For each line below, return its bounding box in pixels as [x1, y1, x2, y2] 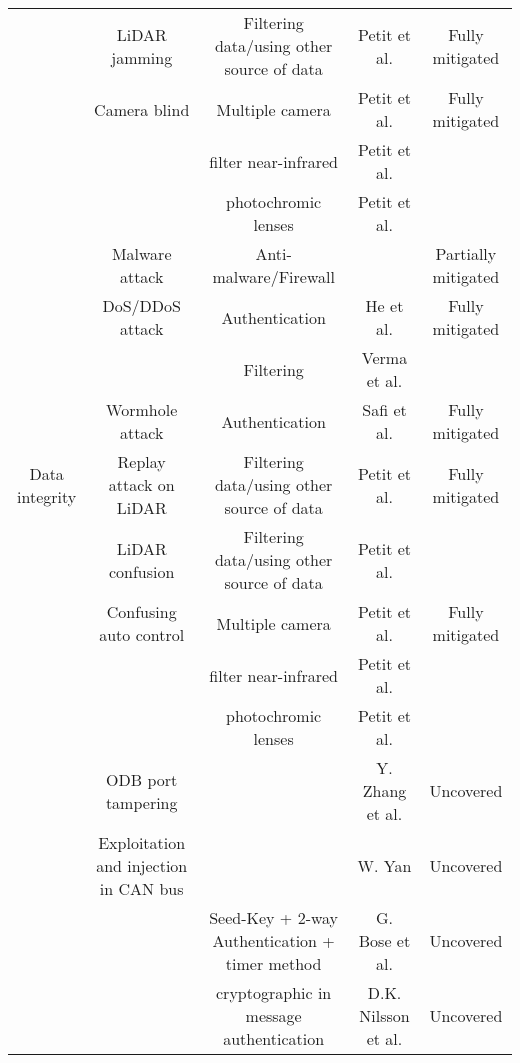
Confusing [106, 600, 177, 623]
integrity [17, 484, 77, 508]
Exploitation [98, 831, 186, 854]
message [245, 1004, 302, 1027]
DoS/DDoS [102, 294, 181, 317]
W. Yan [357, 854, 412, 877]
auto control [99, 623, 185, 646]
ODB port [106, 767, 178, 791]
